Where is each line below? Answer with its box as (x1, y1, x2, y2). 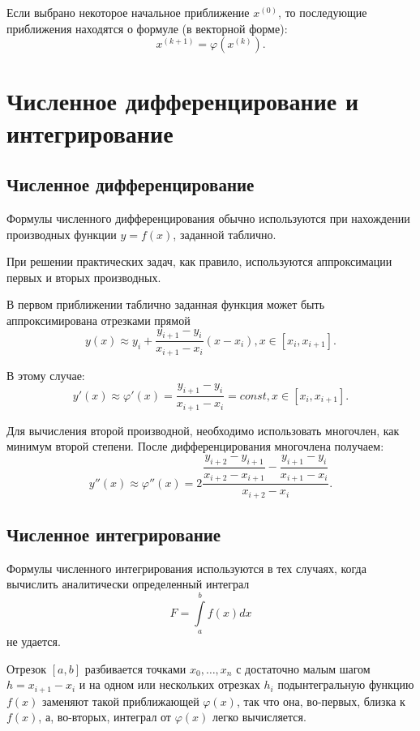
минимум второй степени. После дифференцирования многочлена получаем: (6, 438, 384, 455)
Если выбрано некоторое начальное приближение (6, 4, 250, 20)
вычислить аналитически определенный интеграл (6, 575, 250, 592)
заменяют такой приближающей (42, 692, 199, 709)
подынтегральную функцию (277, 676, 414, 693)
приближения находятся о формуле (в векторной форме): (6, 19, 288, 36)
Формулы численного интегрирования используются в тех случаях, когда (6, 559, 366, 576)
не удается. (6, 633, 61, 650)
